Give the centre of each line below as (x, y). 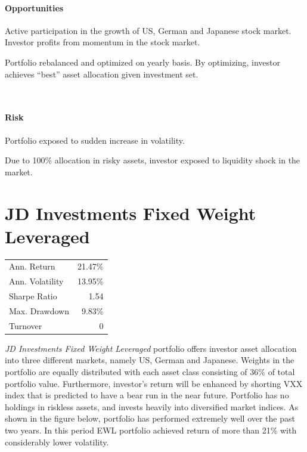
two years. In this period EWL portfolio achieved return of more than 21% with (151, 430)
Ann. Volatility (36, 281)
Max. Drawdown (39, 310)
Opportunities (34, 7)
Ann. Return (32, 266)
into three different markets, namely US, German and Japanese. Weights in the (150, 360)
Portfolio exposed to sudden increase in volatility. (95, 140)
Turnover (26, 325)
